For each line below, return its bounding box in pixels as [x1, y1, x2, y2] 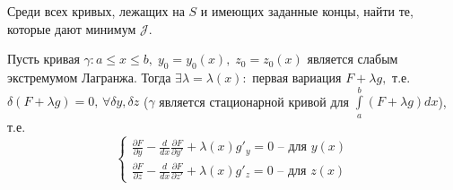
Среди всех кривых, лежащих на [7, 2, 185, 20]
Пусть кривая [7, 49, 80, 68]
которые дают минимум [7, 19, 136, 38]
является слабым [307, 49, 398, 68]
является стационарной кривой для [159, 91, 350, 110]
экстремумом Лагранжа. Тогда [7, 67, 171, 86]
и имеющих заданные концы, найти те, [200, 2, 414, 20]
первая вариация [252, 67, 342, 86]
